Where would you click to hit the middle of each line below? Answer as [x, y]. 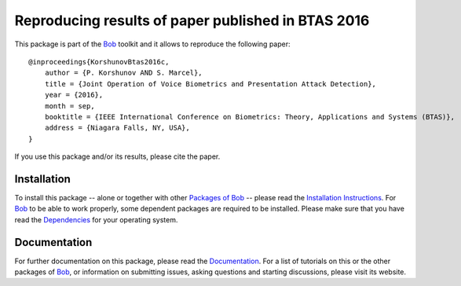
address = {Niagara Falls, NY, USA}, [117, 128]
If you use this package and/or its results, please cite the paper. [117, 156]
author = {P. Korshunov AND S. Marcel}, [124, 73]
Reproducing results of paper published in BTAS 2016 [192, 20]
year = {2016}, [74, 95]
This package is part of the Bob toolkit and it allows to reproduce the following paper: [152, 44]
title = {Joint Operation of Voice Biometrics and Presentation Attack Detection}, [210, 84]
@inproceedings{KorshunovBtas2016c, [99, 62]
